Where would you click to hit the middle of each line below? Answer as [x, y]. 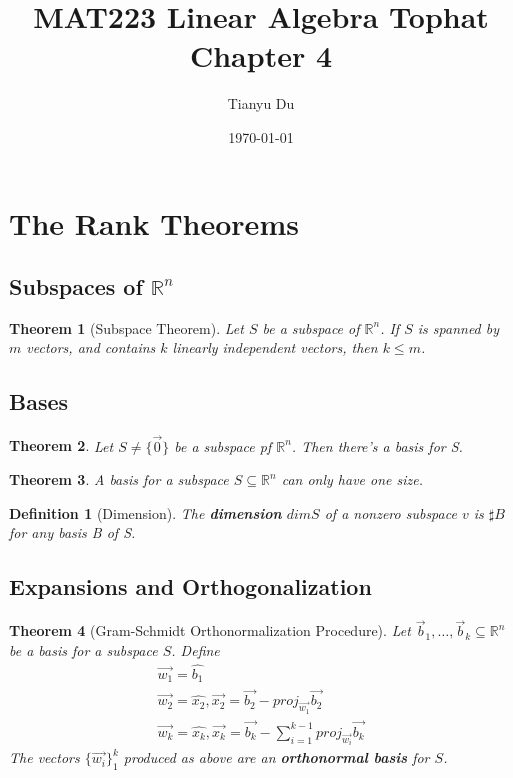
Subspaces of [76, 286]
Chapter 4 [261, 55]
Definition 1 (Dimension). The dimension [145, 512]
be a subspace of [311, 327]
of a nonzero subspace [390, 512]
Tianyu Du [261, 103]
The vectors [44, 757]
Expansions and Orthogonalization [190, 586]
